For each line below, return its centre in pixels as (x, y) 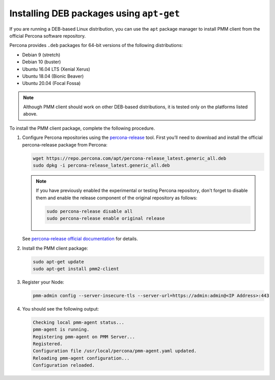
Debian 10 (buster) (42, 62)
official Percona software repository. (48, 36)
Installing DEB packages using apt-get (95, 13)
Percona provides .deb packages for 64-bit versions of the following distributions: (96, 45)
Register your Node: (43, 282)
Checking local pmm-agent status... (79, 322)
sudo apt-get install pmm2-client (76, 269)
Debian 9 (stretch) (41, 55)
